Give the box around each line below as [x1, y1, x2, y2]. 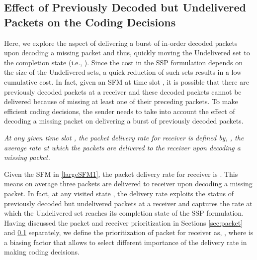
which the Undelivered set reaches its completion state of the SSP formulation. [4, 208, 244, 218]
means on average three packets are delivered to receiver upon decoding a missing [4, 178, 253, 189]
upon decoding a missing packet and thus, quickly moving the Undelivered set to [4, 47, 250, 58]
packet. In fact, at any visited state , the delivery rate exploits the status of [4, 188, 234, 198]
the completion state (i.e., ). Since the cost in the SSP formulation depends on [4, 57, 243, 67]
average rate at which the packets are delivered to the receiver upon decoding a [4, 142, 241, 152]
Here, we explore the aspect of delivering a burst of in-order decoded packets [4, 37, 238, 48]
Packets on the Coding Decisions [4, 14, 176, 29]
